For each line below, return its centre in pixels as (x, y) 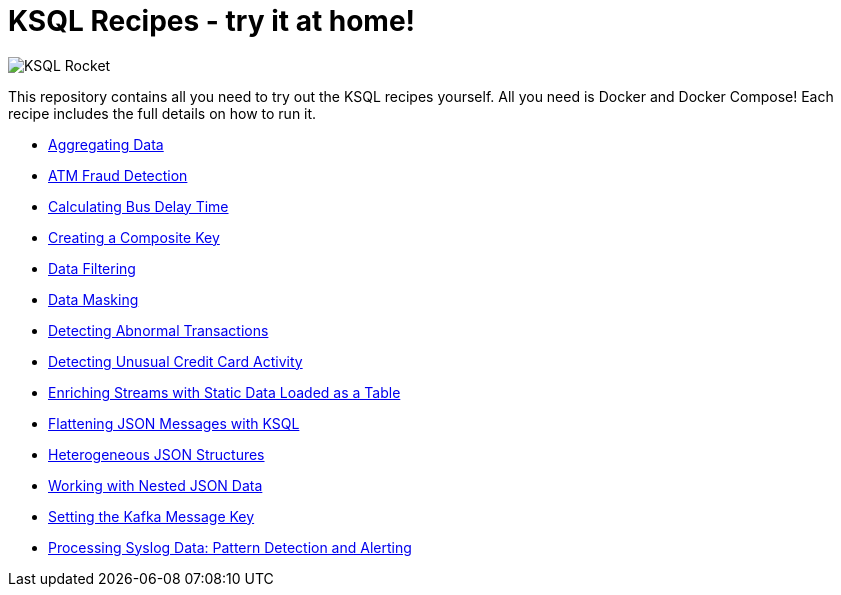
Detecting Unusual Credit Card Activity (175, 361)
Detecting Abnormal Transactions (158, 330)
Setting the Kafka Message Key (151, 516)
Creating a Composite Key (134, 237)
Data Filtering (92, 268)
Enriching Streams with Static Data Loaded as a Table (224, 392)
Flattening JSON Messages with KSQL (174, 423)
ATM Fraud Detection (118, 175)
